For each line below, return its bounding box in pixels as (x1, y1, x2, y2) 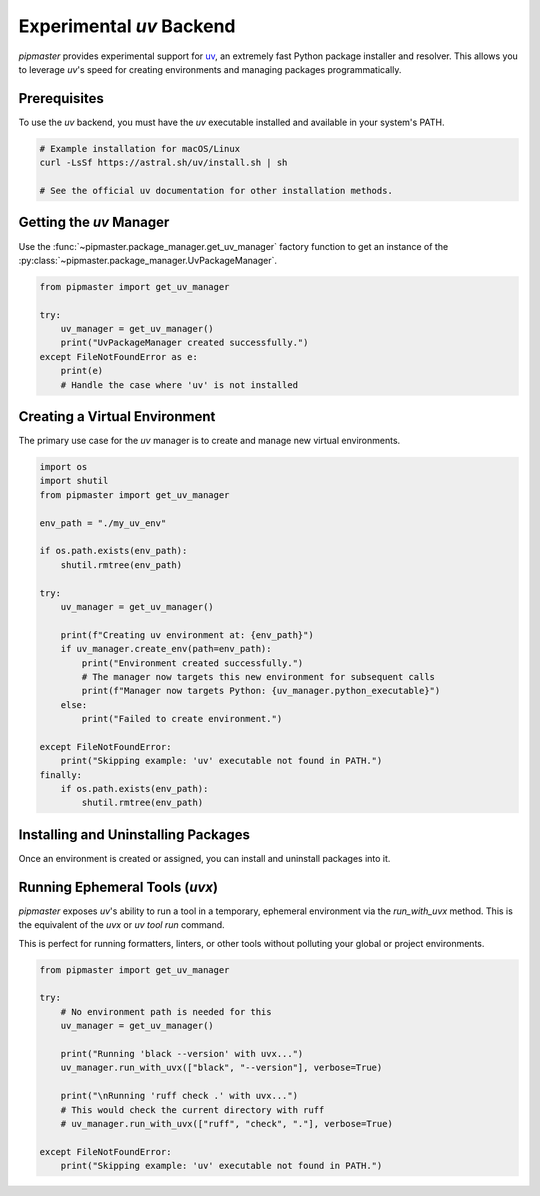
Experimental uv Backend (18, 15, 236, 37)
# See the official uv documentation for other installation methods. (39, 185, 394, 196)
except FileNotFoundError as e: (39, 351, 199, 362)
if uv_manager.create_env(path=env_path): (60, 643, 272, 655)
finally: (39, 769, 83, 780)
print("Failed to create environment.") (81, 713, 283, 725)
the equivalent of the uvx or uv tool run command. (18, 919, 225, 931)
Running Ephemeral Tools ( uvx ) (18, 878, 219, 895)
